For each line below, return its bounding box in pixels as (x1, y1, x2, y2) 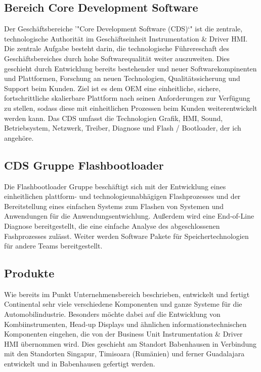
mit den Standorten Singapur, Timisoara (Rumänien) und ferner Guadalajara (4, 348, 245, 359)
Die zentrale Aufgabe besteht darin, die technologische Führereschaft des (4, 43, 230, 54)
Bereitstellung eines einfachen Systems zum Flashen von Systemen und (4, 200, 224, 211)
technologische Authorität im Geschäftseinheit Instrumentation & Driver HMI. (4, 33, 248, 44)
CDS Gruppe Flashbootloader (4, 157, 164, 173)
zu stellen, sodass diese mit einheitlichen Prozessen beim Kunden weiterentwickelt (4, 102, 257, 113)
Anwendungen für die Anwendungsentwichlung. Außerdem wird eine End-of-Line (4, 211, 254, 221)
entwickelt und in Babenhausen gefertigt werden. (4, 358, 155, 369)
